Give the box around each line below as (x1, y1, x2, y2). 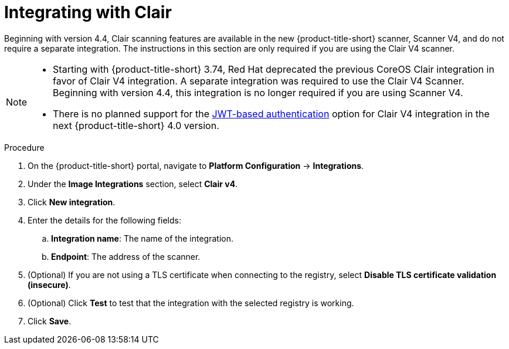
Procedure (4, 142, 45, 153)
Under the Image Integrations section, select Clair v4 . (28, 178, 238, 189)
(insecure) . (28, 279, 71, 290)
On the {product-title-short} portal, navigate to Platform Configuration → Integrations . (28, 160, 364, 171)
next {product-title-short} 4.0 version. (53, 119, 219, 131)
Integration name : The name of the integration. (51, 233, 233, 243)
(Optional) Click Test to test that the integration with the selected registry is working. (28, 297, 354, 308)
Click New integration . (28, 196, 116, 207)
